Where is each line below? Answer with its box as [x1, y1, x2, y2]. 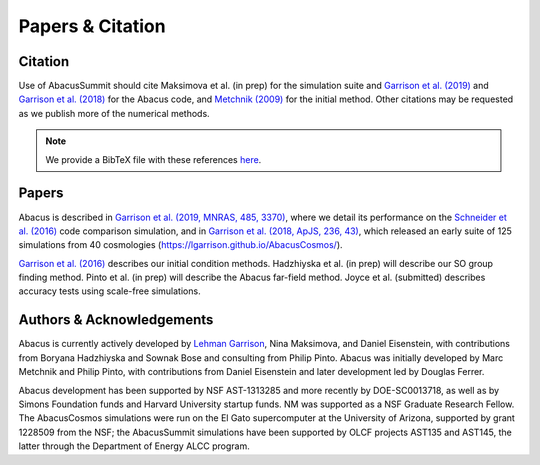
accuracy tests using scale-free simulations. [18, 285, 201, 297]
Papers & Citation [18, 15, 166, 37]
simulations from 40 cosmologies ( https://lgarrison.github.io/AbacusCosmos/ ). [18, 239, 344, 251]
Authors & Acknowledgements [18, 311, 214, 329]
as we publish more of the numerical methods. [18, 107, 210, 119]
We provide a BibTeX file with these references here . [45, 153, 262, 165]
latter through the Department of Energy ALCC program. [18, 440, 250, 452]
